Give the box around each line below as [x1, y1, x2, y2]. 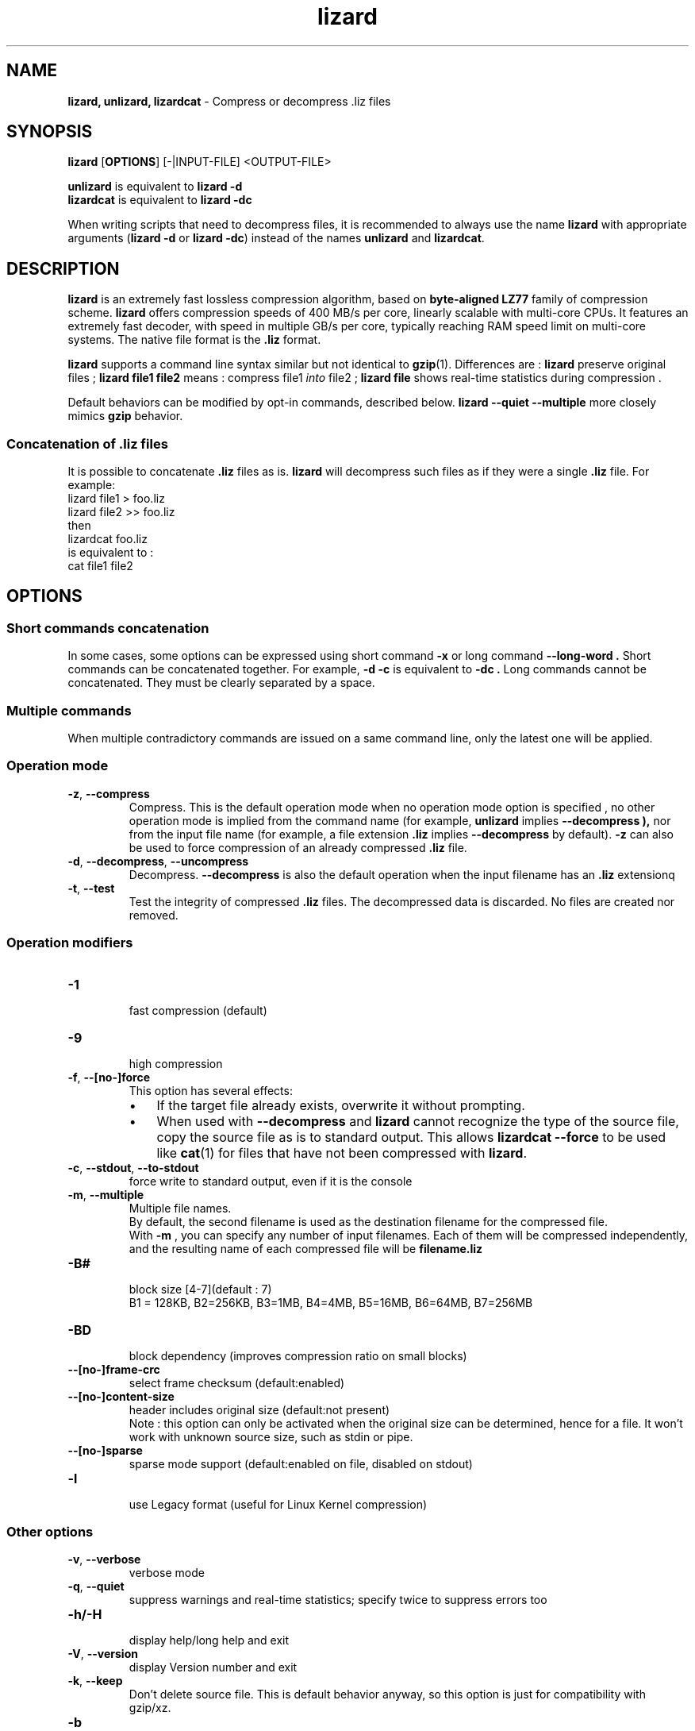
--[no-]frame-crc [67, 1362, 160, 1376]
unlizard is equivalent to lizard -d [67, 179, 243, 194]
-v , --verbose [67, 1552, 141, 1567]
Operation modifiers [6, 935, 133, 951]
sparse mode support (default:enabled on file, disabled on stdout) [129, 1456, 473, 1471]
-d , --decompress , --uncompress [67, 854, 249, 868]
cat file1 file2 [67, 559, 133, 573]
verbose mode [129, 1566, 205, 1580]
